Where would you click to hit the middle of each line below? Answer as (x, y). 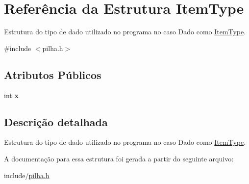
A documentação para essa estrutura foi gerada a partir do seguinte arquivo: (119, 158)
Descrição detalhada (56, 121)
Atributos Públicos (53, 74)
